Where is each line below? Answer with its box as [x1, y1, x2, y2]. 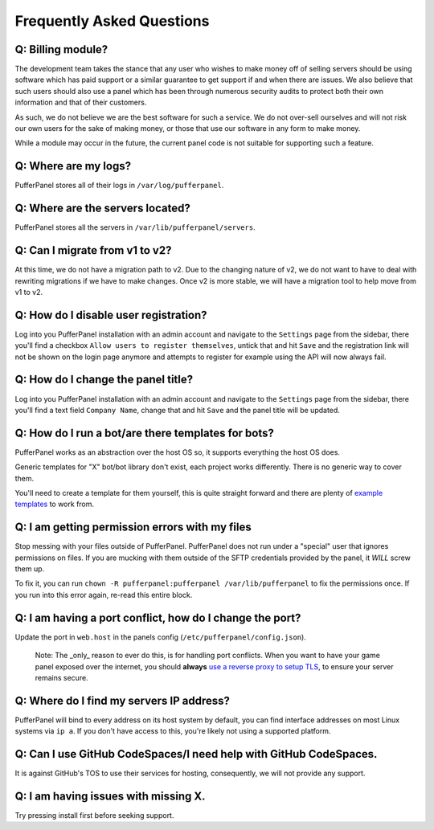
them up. [14, 564, 45, 574]
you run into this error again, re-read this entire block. [14, 590, 193, 599]
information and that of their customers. [14, 97, 147, 108]
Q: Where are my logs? [14, 159, 132, 173]
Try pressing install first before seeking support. [14, 811, 174, 820]
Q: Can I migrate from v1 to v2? [14, 243, 172, 257]
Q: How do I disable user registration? [14, 308, 208, 321]
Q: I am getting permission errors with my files [14, 521, 252, 534]
